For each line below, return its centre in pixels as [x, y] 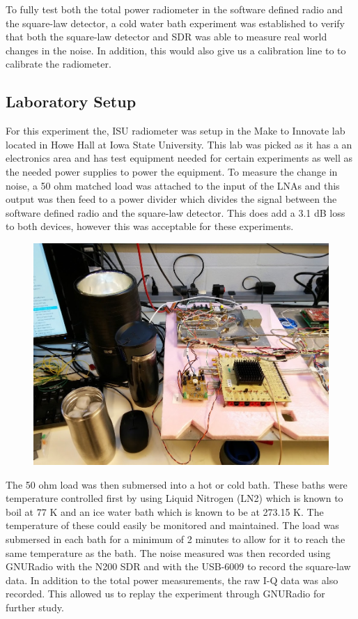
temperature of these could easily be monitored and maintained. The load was [172, 525]
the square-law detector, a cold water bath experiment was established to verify [175, 23]
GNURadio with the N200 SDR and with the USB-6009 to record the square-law [178, 566]
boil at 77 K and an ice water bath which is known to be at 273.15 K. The [165, 511]
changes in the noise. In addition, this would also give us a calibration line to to [176, 50]
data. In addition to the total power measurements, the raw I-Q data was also [172, 580]
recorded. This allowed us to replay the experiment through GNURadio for [165, 594]
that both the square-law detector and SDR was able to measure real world [166, 37]
